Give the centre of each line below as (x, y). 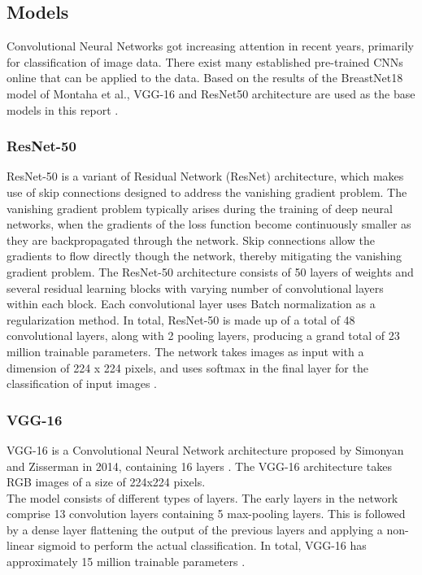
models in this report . (63, 109)
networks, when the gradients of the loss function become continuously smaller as (209, 224)
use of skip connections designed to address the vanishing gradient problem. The (207, 192)
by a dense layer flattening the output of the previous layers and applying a (195, 529)
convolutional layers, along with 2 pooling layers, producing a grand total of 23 (203, 335)
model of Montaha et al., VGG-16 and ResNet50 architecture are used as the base (211, 93)
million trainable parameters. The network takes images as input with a (185, 351)
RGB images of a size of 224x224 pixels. (106, 482)
